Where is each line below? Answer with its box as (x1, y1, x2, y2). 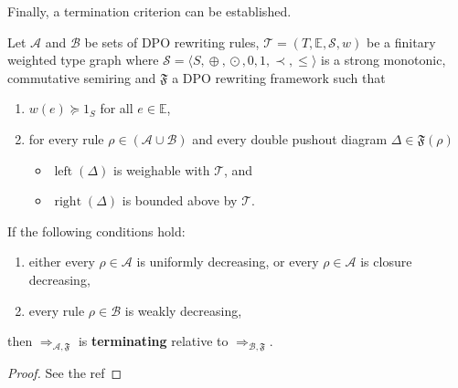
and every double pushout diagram (192, 129, 388, 148)
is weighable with (112, 160, 210, 179)
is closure (360, 252, 412, 271)
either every (28, 252, 95, 271)
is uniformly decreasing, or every (136, 252, 319, 271)
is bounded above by (122, 191, 238, 210)
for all (100, 99, 133, 118)
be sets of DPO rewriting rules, (84, 32, 260, 51)
